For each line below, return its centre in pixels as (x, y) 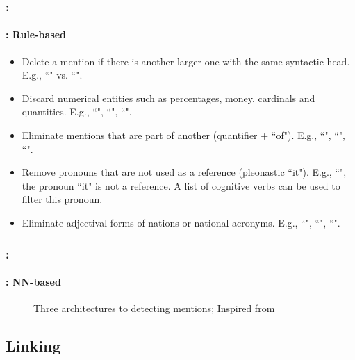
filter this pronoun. (62, 199)
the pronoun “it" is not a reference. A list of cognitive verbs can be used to (181, 185)
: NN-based (33, 282)
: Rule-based (36, 34)
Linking (33, 346)
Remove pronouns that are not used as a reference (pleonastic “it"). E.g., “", (184, 172)
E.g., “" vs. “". (52, 75)
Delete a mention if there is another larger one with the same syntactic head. (186, 61)
